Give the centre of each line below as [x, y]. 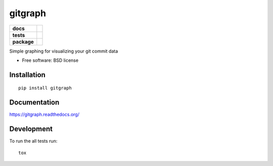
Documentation [34, 102]
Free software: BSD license [50, 60]
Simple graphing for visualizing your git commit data [64, 51]
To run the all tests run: [33, 141]
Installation [27, 75]
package [23, 41]
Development [31, 129]
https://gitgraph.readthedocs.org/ [44, 114]
